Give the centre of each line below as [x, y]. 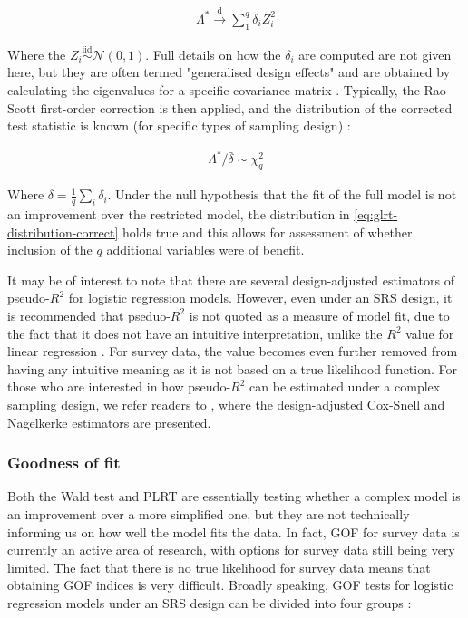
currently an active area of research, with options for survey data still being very [231, 550]
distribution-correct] [63, 232]
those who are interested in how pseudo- [119, 386]
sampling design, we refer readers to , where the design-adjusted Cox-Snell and [226, 404]
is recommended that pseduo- [89, 315]
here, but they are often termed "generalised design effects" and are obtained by [229, 72]
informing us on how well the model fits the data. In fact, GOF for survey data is [234, 531]
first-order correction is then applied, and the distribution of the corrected [246, 107]
